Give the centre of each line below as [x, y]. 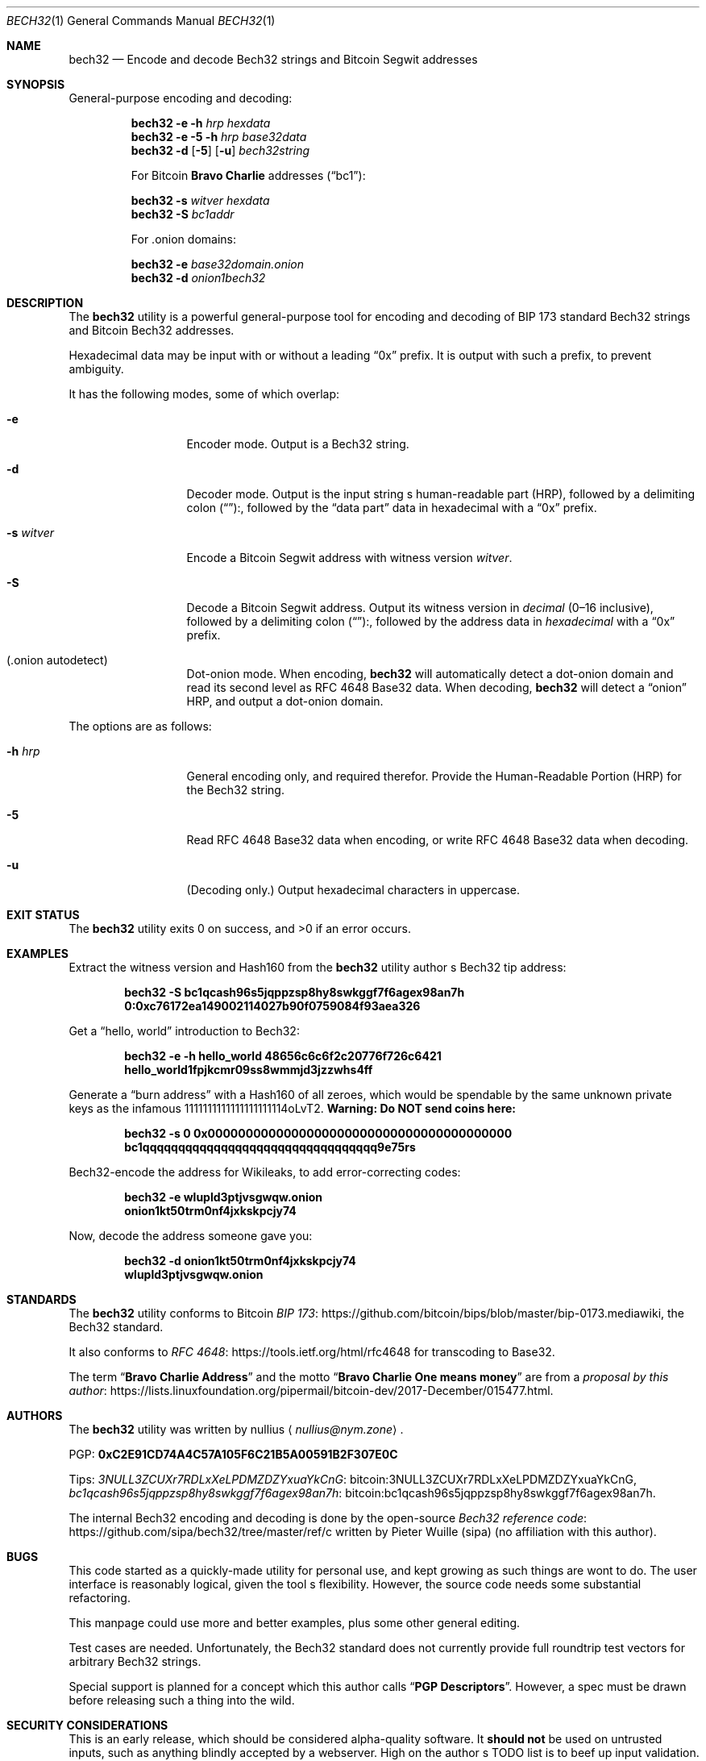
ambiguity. [96, 369]
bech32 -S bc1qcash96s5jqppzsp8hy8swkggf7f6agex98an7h [295, 992]
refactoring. [100, 1598]
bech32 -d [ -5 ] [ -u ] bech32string [220, 150]
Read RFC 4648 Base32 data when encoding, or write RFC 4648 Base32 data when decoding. [438, 840]
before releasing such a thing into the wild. [182, 1700]
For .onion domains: [183, 239]
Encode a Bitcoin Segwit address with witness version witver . [349, 558]
